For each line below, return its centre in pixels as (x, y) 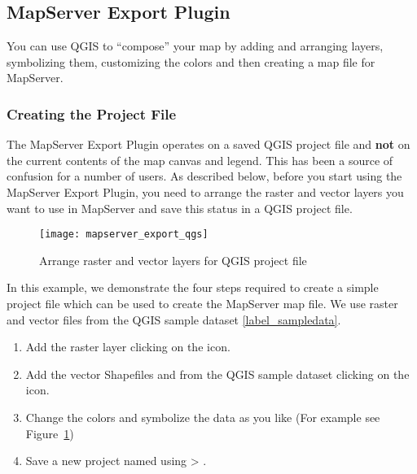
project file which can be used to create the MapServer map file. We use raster (202, 304)
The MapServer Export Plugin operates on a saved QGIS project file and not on (208, 144)
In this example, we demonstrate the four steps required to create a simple (193, 287)
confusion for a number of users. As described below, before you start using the (204, 176)
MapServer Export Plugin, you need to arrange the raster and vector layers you (205, 191)
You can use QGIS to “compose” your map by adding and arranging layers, (195, 46)
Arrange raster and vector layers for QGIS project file (173, 260)
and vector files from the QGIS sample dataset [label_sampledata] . (174, 319)
